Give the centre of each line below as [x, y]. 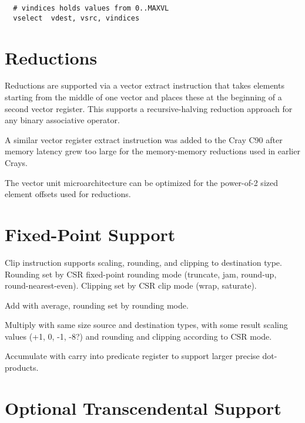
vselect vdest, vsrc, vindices [76, 18]
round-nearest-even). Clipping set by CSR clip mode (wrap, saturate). [131, 285]
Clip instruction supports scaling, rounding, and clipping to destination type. [143, 262]
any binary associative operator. [62, 120]
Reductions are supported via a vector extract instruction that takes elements [145, 85]
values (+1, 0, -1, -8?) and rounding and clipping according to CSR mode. [138, 336]
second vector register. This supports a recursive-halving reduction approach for [149, 108]
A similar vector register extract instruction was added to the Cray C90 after [144, 139]
